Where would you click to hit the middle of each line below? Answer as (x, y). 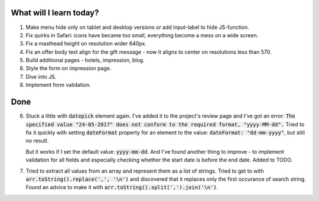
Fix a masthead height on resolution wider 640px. (86, 44)
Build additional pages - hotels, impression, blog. (85, 60)
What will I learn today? (55, 13)
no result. (37, 141)
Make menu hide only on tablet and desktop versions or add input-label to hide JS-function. (137, 27)
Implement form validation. (58, 85)
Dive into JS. (41, 76)
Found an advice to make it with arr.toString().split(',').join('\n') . (122, 187)
